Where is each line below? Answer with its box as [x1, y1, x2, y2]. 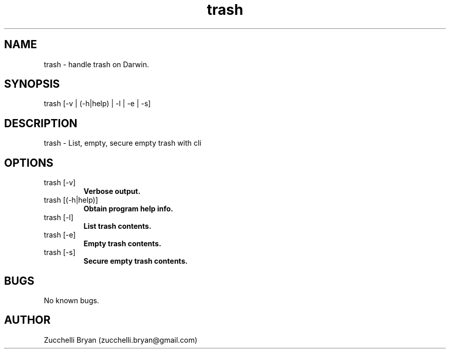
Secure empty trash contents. [83, 257, 188, 266]
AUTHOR [4, 313, 51, 327]
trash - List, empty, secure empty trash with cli [44, 139, 201, 148]
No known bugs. [44, 296, 99, 305]
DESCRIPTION [4, 116, 78, 130]
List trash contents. [83, 222, 152, 231]
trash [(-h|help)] [44, 195, 98, 205]
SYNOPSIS [4, 77, 60, 91]
